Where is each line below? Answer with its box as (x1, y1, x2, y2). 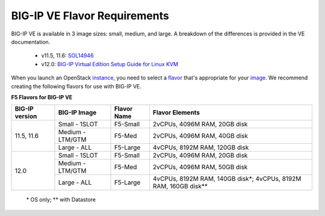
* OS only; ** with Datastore (26, 196, 96, 203)
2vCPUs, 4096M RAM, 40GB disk (152, 132, 248, 140)
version (14, 112, 37, 120)
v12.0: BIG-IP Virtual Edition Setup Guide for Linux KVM (41, 60, 179, 67)
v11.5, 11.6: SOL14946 (41, 52, 94, 60)
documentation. (11, 38, 51, 45)
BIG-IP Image (58, 108, 97, 117)
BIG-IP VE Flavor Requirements (11, 9, 170, 22)
